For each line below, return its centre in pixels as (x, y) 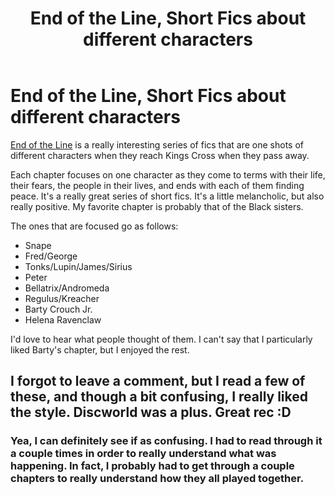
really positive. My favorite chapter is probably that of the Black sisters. (157, 206)
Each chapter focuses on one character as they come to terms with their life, (168, 174)
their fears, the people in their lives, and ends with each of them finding (157, 185)
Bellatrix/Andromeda (67, 288)
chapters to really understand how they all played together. (157, 479)
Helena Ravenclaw (63, 319)
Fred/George (51, 256)
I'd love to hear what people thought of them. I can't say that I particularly (161, 339)
